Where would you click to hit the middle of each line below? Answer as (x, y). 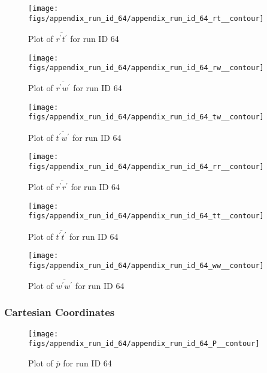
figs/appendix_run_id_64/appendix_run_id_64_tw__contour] (146, 117)
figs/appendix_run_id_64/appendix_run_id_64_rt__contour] (146, 18)
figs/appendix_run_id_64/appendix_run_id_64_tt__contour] (146, 216)
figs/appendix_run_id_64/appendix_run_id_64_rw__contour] (146, 68)
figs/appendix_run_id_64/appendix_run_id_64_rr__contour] (146, 167)
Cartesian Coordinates (60, 312)
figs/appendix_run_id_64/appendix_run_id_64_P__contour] (144, 344)
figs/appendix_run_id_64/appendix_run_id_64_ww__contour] (146, 265)
